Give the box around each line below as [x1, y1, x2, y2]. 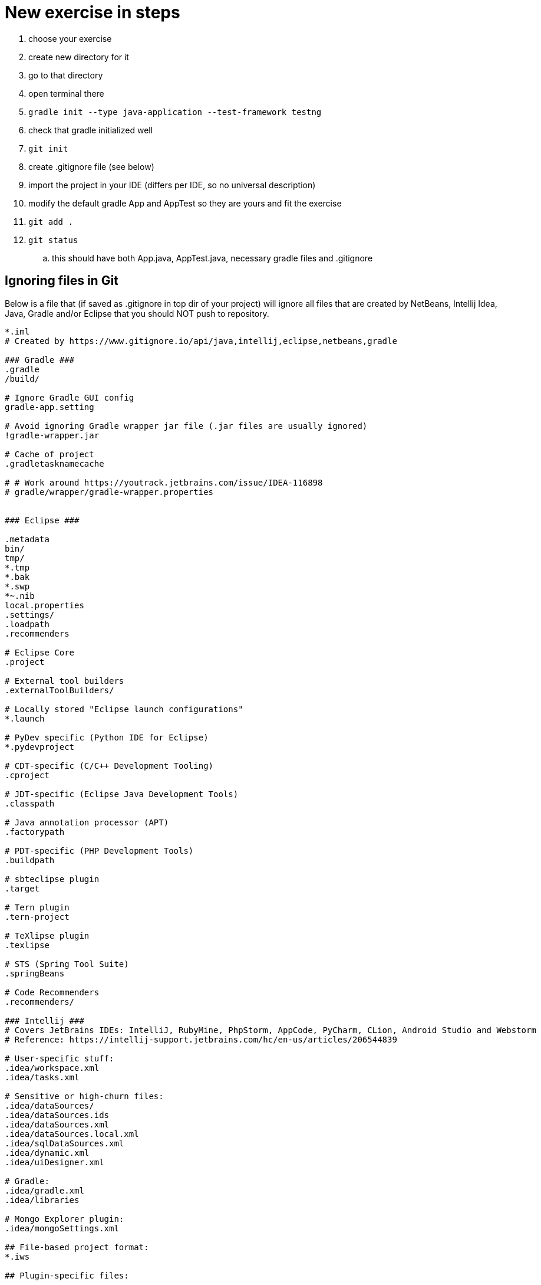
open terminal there [28, 88, 104, 99]
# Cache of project [5, 449, 94, 459]
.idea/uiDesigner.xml [5, 1157, 104, 1167]
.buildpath [5, 855, 55, 865]
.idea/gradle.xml [5, 1185, 84, 1195]
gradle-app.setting [5, 402, 94, 412]
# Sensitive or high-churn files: [5, 1091, 164, 1101]
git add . [28, 217, 73, 227]
